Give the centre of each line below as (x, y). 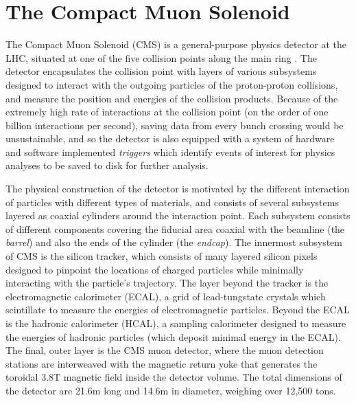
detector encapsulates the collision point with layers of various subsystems (161, 71)
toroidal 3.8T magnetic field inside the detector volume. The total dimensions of (174, 377)
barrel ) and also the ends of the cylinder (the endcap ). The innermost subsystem (174, 242)
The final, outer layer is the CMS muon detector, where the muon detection (165, 350)
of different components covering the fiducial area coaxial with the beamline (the (175, 228)
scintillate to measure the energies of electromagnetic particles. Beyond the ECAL (178, 310)
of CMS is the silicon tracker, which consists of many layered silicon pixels (162, 256)
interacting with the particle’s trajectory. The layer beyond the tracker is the (167, 283)
